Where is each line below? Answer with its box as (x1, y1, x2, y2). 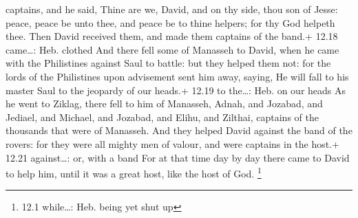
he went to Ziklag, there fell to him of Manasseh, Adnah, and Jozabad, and (6, 96, 323, 111)
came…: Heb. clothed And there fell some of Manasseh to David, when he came (6, 42, 339, 56)
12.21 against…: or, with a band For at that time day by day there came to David (6, 150, 350, 164)
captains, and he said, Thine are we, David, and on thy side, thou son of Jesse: (6, 2, 338, 16)
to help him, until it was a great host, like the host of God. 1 (6, 164, 262, 180)
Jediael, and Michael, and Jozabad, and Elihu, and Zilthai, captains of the (6, 109, 319, 124)
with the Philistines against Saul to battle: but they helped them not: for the (6, 56, 331, 70)
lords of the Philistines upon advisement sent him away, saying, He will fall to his (6, 69, 349, 83)
